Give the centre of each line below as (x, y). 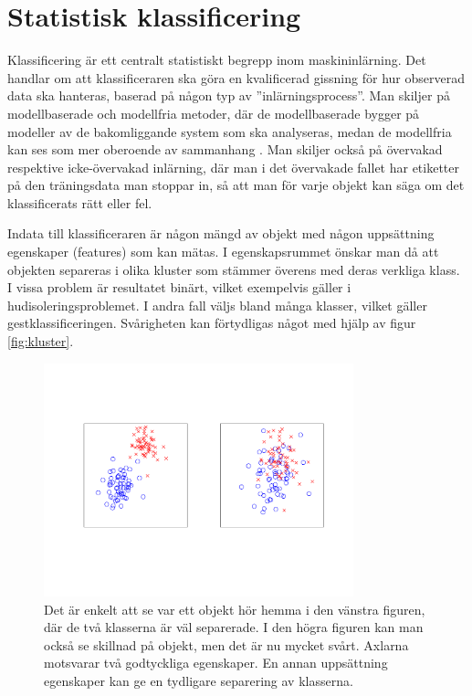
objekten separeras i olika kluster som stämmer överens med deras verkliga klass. (234, 269)
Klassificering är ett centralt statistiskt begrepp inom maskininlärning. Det (217, 60)
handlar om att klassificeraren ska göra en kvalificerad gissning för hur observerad (236, 77)
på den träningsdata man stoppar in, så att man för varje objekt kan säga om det (236, 185)
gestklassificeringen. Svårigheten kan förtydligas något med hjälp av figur (212, 323)
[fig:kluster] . (41, 341)
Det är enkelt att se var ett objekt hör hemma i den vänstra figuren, (235, 609)
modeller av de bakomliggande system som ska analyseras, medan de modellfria (230, 131)
